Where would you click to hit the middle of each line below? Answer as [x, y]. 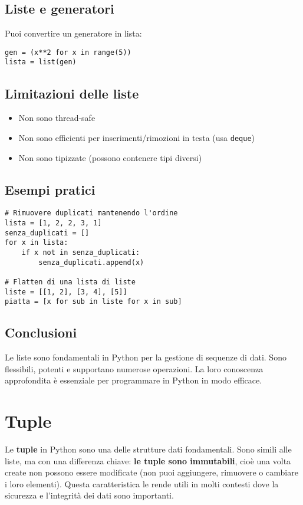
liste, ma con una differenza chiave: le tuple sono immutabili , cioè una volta [148, 460]
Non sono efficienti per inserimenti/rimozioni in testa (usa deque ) [137, 137]
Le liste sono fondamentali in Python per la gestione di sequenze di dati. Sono [146, 357]
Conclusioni [41, 332]
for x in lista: [37, 243]
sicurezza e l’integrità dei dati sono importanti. [89, 495]
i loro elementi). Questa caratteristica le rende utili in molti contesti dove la [142, 483]
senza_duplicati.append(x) [91, 262]
